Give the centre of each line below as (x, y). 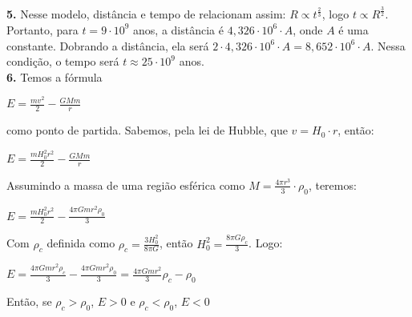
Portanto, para (42, 29)
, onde (308, 29)
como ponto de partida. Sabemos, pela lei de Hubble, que (147, 130)
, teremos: (332, 185)
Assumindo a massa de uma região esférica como (126, 185)
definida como (81, 243)
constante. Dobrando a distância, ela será (108, 45)
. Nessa (388, 45)
